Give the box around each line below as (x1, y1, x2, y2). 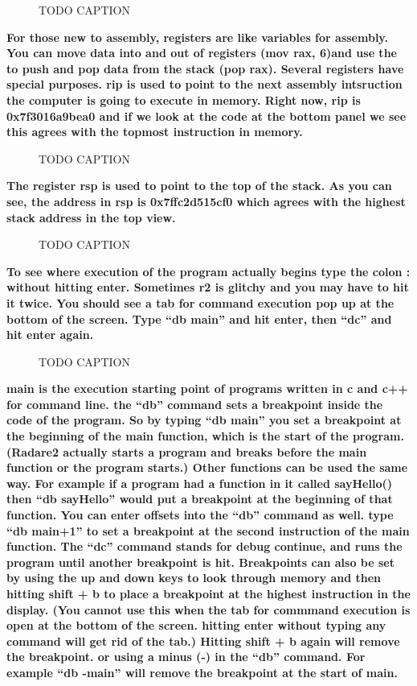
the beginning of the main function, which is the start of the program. (6, 428, 404, 444)
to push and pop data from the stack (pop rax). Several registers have (6, 60, 404, 76)
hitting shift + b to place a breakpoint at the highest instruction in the (6, 585, 411, 601)
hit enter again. (6, 326, 94, 343)
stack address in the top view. (6, 209, 176, 225)
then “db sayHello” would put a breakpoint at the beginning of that (6, 490, 393, 507)
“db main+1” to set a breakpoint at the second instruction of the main (6, 522, 410, 539)
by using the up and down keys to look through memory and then (6, 569, 381, 586)
